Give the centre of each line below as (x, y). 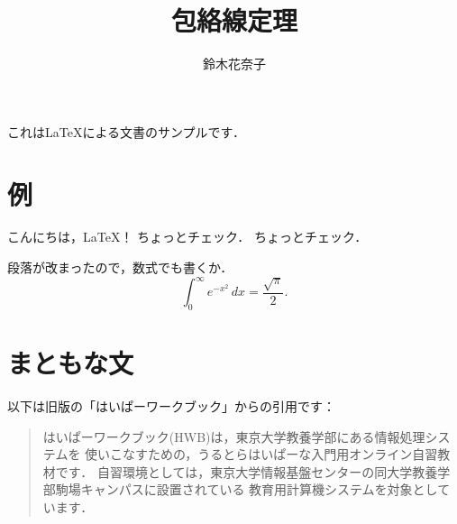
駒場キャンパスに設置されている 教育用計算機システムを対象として (253, 489)
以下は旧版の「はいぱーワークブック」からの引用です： (171, 406)
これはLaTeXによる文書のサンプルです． (127, 131)
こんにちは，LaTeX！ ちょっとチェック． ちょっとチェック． (187, 237)
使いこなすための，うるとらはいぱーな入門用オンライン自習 (261, 454)
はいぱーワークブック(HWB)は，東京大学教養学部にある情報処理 (234, 436)
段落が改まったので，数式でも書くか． (120, 267)
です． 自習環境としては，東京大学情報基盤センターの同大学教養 (247, 471)
